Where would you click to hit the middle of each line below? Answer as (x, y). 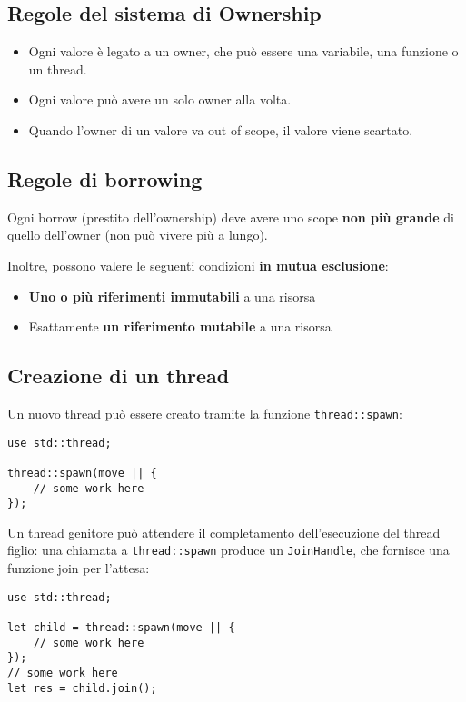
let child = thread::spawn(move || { (121, 628)
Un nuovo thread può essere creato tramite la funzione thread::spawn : (205, 413)
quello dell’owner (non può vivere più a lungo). (138, 235)
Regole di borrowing (105, 178)
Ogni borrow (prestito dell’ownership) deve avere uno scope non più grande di (231, 217)
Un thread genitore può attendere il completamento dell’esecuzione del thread (224, 532)
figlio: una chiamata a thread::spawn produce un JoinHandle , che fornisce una (228, 550)
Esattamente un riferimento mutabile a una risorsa (180, 326)
